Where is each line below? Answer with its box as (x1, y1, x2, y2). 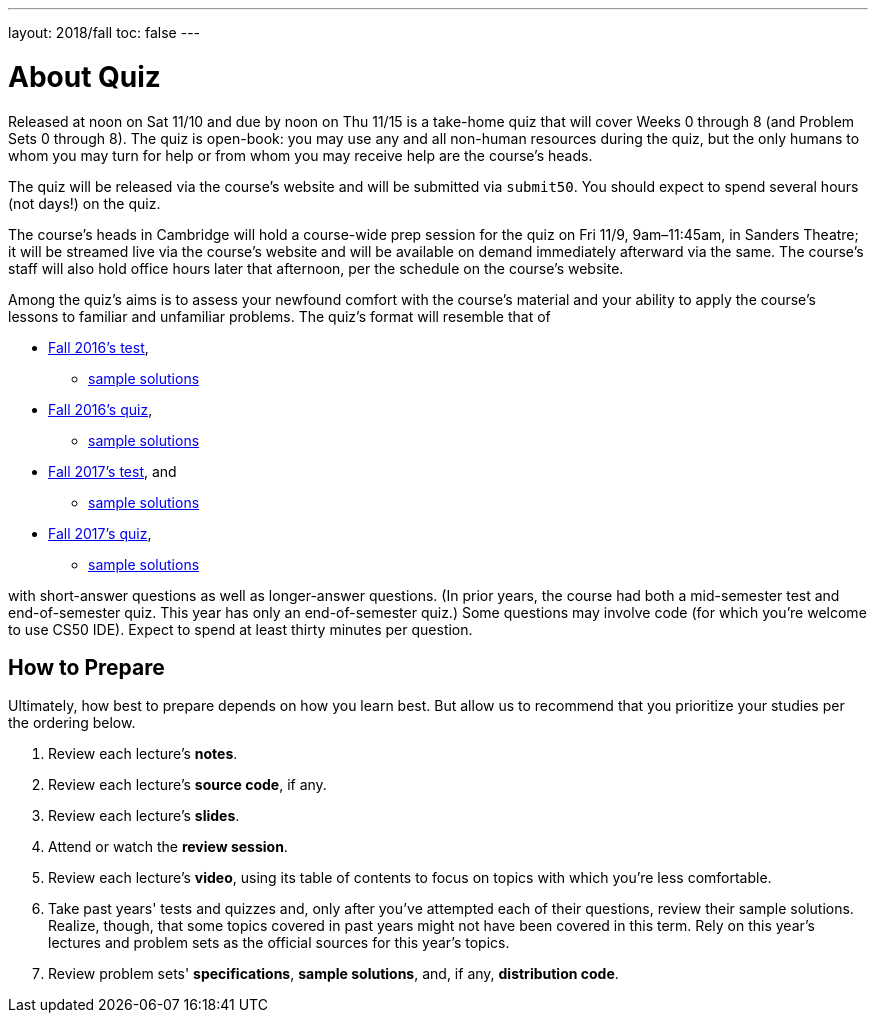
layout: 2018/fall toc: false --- (8, 24, 201, 41)
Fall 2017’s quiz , (48, 524, 152, 542)
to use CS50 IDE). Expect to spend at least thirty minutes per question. (8, 620, 473, 638)
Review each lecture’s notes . (48, 745, 238, 763)
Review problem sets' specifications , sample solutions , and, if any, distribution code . (48, 965, 619, 983)
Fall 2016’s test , (48, 338, 149, 356)
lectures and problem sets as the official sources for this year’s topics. (48, 934, 510, 952)
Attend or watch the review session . (48, 838, 288, 856)
